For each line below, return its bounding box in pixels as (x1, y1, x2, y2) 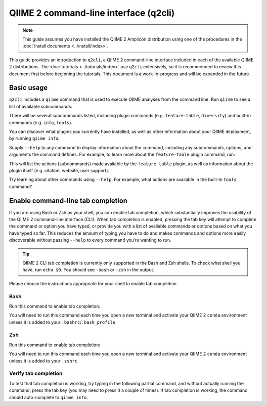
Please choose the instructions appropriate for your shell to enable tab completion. (9, 280, 178, 286)
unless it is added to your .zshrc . (9, 358, 79, 363)
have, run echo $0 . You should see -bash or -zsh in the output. (22, 267, 154, 273)
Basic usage (9, 84, 48, 92)
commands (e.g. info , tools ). (9, 119, 73, 126)
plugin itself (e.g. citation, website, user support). (9, 167, 110, 173)
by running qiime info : (9, 135, 60, 141)
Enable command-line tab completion (9, 196, 128, 205)
